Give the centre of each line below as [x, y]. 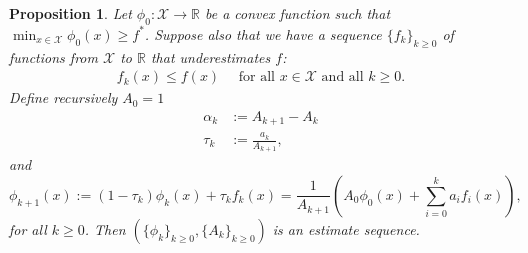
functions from [53, 56]
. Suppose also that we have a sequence [263, 33]
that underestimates [210, 56]
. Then [105, 228]
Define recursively [63, 97]
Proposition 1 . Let [70, 13]
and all [342, 77]
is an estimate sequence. [346, 228]
